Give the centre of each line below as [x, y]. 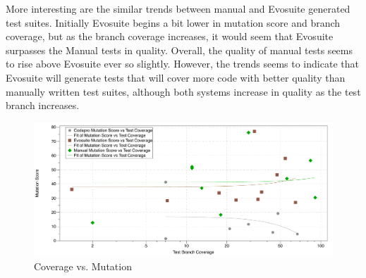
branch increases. [43, 105]
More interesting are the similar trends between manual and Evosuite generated [178, 8]
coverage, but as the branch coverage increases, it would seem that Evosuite [170, 36]
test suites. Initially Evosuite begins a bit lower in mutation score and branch [173, 22]
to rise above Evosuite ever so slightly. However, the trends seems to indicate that [182, 64]
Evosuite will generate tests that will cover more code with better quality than [176, 77]
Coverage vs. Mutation [83, 266]
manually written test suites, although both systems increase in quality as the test [183, 91]
